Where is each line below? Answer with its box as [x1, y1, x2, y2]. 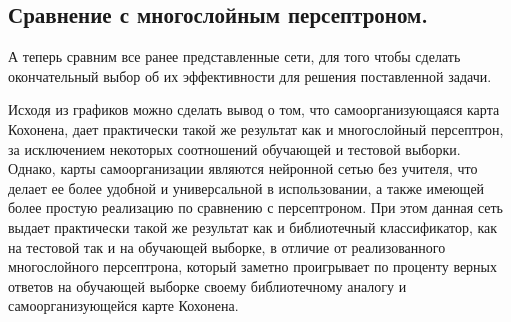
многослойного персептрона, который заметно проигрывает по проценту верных [8, 256, 498, 277]
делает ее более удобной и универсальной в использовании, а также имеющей [8, 177, 485, 198]
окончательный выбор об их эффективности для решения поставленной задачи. [8, 65, 492, 86]
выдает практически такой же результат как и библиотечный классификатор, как [8, 216, 498, 237]
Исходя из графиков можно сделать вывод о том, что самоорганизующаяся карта [8, 99, 500, 120]
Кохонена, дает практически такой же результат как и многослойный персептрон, [8, 118, 504, 139]
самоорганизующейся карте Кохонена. [8, 295, 239, 316]
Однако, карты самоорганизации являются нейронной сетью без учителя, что [8, 158, 478, 179]
